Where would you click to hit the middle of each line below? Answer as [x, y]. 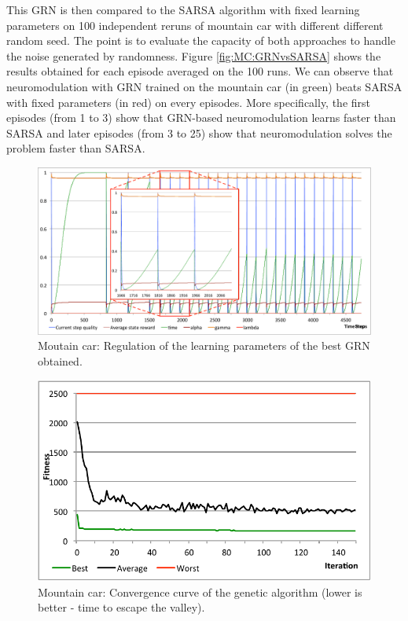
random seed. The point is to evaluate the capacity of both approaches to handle [201, 40]
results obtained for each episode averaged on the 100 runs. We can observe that [200, 71]
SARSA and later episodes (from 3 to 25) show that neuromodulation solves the [199, 132]
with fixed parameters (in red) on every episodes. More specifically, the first [189, 102]
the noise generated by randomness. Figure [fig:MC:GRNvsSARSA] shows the [194, 55]
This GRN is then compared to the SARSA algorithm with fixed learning [183, 9]
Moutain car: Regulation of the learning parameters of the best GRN [204, 345]
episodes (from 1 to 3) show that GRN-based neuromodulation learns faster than [201, 118]
